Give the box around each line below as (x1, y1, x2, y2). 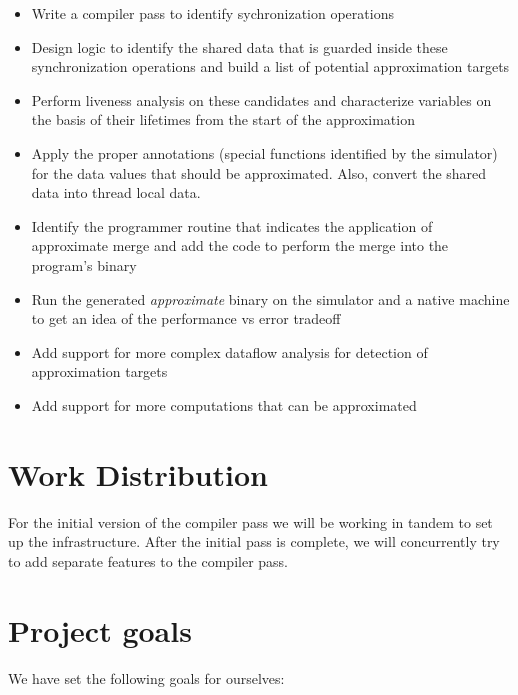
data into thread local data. (31, 182, 201, 203)
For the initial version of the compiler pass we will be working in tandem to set (8, 511, 493, 532)
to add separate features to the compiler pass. (8, 550, 289, 571)
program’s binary (31, 254, 137, 275)
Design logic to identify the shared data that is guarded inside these (31, 36, 448, 57)
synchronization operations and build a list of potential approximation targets (31, 56, 510, 77)
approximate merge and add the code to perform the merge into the (31, 235, 449, 256)
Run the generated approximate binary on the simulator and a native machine (31, 288, 510, 309)
